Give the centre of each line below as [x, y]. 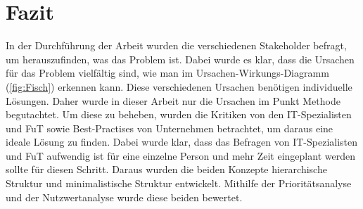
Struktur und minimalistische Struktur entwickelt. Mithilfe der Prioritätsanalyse [179, 183]
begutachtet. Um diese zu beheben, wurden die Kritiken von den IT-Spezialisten [179, 114]
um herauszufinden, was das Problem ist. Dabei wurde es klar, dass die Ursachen [180, 59]
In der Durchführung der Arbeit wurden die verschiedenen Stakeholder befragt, [176, 45]
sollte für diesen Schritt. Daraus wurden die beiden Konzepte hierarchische [166, 169]
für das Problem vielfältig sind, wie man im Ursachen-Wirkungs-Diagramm [167, 73]
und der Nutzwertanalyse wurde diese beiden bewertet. [124, 197]
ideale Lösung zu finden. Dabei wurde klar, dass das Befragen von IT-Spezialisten [182, 142]
